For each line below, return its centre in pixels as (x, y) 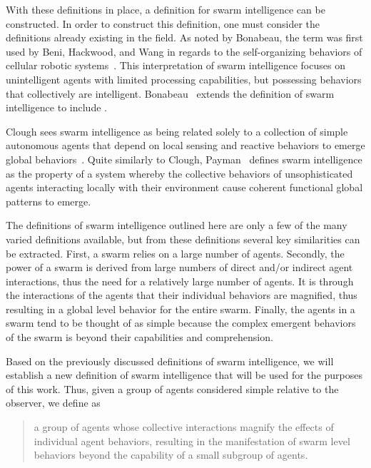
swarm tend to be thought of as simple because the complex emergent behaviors (181, 323)
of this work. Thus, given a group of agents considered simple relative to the (172, 388)
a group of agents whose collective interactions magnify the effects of (184, 427)
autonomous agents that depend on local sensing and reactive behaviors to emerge (185, 145)
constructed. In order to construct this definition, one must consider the (163, 23)
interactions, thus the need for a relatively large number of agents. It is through (180, 281)
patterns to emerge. (49, 201)
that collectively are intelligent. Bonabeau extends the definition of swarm (170, 93)
